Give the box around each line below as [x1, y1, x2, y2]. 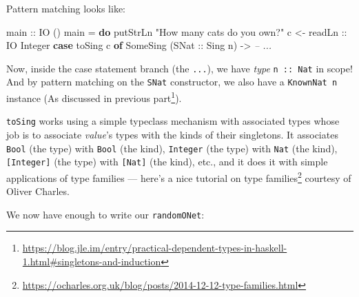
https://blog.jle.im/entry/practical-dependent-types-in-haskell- [22, 240, 287, 255]
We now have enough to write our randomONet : [6, 207, 205, 221]
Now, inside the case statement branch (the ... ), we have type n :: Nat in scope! [6, 61, 353, 75]
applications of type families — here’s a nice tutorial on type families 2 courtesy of [6, 168, 351, 185]
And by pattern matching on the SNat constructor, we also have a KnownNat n [6, 74, 338, 89]
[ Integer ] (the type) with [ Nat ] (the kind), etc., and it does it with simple [6, 154, 328, 169]
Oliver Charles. [6, 184, 70, 198]
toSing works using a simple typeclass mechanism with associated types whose [6, 114, 340, 128]
